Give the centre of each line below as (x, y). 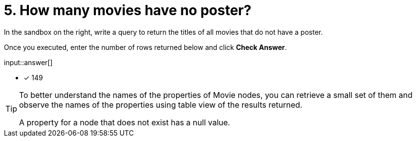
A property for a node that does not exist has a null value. (125, 122)
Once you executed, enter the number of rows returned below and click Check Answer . (145, 47)
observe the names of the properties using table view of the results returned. (161, 105)
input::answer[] (28, 62)
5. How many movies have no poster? (128, 10)
